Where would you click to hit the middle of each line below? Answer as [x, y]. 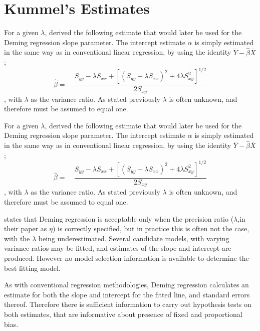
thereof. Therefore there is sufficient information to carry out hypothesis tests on [128, 304]
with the [17, 238]
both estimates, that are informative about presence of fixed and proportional [123, 314]
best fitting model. [32, 268]
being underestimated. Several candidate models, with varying [134, 238]
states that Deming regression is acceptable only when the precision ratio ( [119, 218]
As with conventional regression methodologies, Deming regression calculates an [126, 285]
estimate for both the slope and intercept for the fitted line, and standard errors [127, 294]
